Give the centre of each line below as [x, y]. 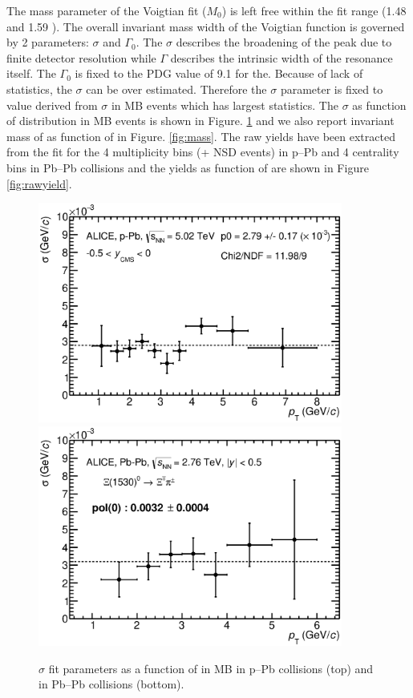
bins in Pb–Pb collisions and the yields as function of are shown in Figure [188, 167]
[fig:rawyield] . [39, 183]
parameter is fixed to [332, 89]
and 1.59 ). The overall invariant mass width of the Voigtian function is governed [206, 26]
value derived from [52, 105]
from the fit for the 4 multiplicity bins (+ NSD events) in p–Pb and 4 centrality [203, 152]
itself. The [31, 73]
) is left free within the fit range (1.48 [314, 10]
